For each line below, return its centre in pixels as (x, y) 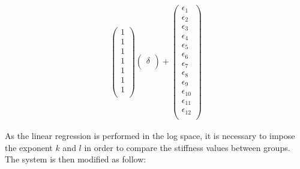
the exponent (29, 147)
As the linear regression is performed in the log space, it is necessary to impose (150, 135)
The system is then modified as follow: (76, 159)
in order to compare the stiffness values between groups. (187, 147)
